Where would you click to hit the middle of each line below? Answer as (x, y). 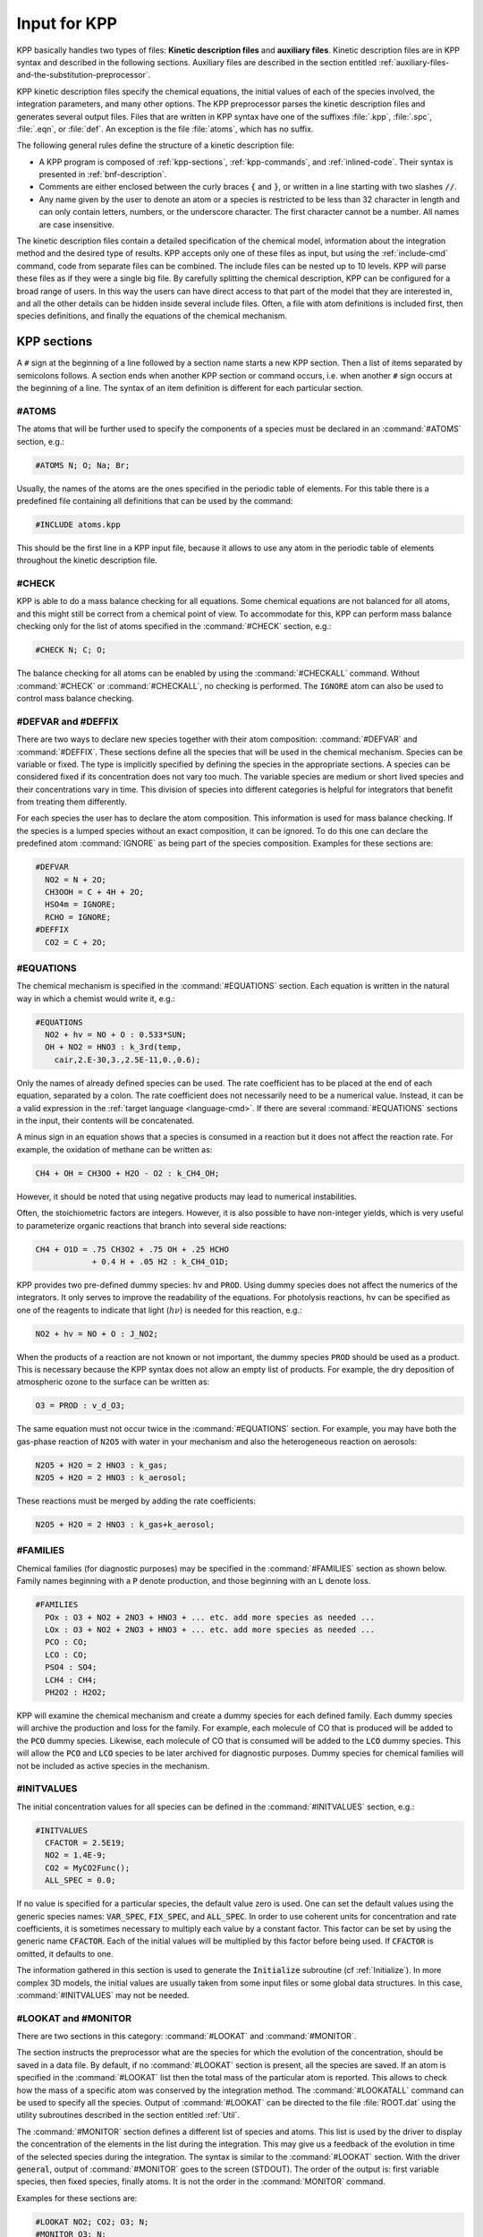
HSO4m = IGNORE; (80, 905)
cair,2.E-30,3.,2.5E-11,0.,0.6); (127, 1059)
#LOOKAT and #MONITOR (74, 2018)
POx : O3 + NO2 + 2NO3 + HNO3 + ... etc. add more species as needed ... (210, 1617)
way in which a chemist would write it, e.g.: (96, 999)
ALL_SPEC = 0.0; (80, 1880)
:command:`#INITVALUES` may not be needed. (103, 1995)
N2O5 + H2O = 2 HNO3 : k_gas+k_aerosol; (125, 1525)
